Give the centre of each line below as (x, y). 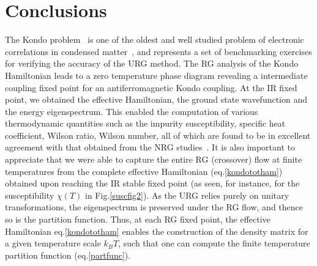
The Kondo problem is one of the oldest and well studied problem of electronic (155, 39)
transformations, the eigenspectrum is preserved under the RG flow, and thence (154, 207)
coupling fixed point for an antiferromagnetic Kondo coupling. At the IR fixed (151, 87)
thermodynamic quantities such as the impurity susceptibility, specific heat (145, 123)
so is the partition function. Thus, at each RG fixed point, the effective (138, 219)
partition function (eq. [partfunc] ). (68, 255)
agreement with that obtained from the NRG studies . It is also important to (150, 147)
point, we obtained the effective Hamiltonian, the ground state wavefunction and (156, 99)
